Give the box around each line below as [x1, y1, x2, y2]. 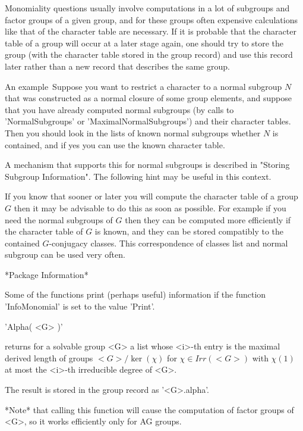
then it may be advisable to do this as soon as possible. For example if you [14, 201, 286, 214]
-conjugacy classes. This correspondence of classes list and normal [49, 236, 288, 249]
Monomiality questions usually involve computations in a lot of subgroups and [5, 2, 290, 14]
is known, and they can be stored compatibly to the [94, 225, 284, 238]
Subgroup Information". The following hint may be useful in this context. [5, 170, 272, 182]
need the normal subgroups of [5, 213, 113, 226]
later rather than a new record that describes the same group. [5, 60, 230, 72]
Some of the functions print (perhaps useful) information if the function [5, 288, 266, 301]
